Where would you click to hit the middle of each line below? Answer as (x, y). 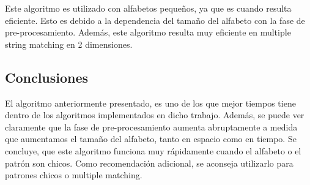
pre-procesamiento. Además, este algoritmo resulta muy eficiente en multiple (148, 32)
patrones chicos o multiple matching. (74, 175)
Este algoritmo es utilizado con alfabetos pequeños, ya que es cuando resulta (148, 8)
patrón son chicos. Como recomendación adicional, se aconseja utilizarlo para (149, 163)
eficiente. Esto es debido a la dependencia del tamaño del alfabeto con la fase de (155, 20)
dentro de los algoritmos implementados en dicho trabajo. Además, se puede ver (155, 115)
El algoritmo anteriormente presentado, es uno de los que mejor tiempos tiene (150, 103)
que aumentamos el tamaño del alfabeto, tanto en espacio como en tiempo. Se (151, 139)
